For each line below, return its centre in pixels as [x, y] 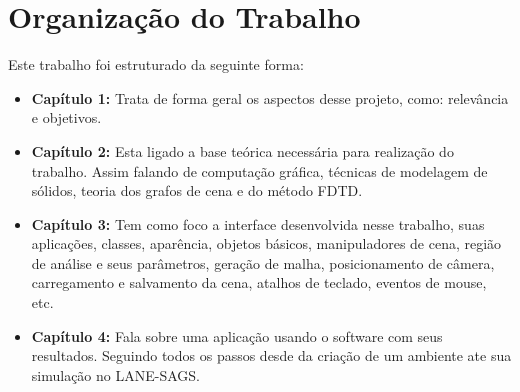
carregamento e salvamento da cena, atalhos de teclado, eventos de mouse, [259, 282]
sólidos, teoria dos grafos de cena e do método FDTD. [197, 190]
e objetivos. [66, 117]
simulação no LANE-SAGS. [115, 374]
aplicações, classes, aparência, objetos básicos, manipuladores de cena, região [266, 243]
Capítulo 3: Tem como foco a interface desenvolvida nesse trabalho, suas [258, 223]
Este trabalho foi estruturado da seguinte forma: [156, 64]
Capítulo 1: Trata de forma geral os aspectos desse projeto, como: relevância [270, 97]
